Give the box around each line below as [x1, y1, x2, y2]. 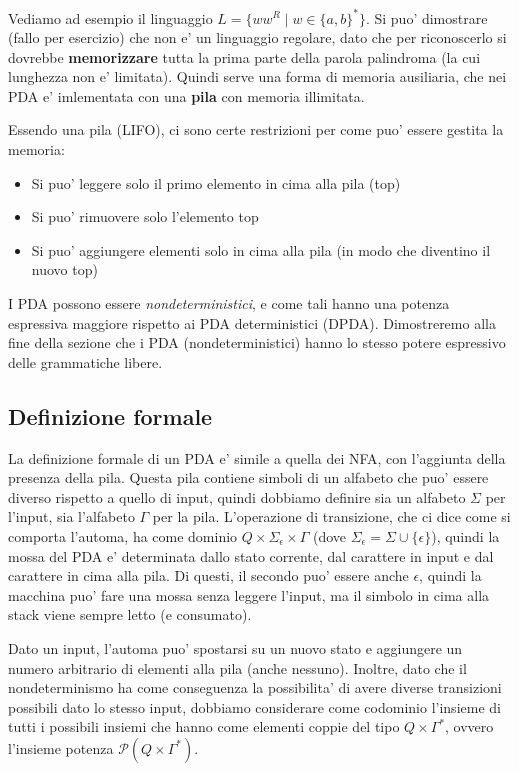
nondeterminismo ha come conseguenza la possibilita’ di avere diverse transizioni [8, 677, 502, 698]
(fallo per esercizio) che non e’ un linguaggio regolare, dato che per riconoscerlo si [8, 27, 507, 48]
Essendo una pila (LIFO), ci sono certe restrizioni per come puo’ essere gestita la [8, 119, 504, 140]
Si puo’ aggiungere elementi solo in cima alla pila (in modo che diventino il [31, 239, 491, 260]
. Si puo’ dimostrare [365, 7, 488, 28]
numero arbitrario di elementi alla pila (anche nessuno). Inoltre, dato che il [8, 657, 467, 678]
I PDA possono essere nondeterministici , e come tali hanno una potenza [8, 293, 450, 314]
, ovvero [445, 716, 494, 737]
